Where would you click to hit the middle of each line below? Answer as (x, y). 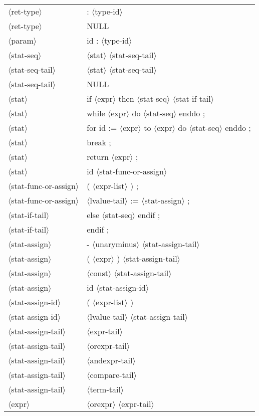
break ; (99, 142)
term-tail (105, 389)
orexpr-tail (108, 346)
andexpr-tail (111, 360)
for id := (102, 128)
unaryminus (116, 244)
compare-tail (112, 375)
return (98, 157)
